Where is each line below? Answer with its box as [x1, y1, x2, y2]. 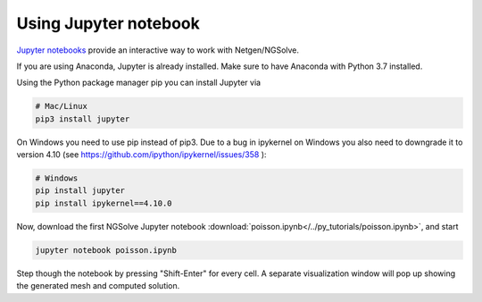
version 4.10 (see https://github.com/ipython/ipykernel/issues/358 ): [16, 149, 267, 160]
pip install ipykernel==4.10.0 [35, 197, 173, 208]
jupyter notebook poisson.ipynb [35, 245, 178, 255]
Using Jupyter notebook [16, 13, 200, 33]
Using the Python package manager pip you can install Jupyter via [16, 77, 262, 88]
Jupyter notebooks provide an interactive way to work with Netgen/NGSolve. [16, 45, 299, 55]
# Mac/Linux [35, 101, 88, 112]
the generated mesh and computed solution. [16, 281, 180, 291]
